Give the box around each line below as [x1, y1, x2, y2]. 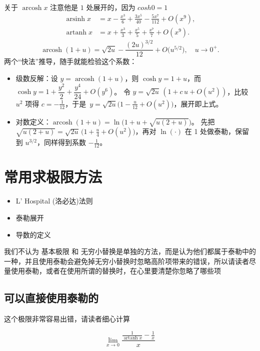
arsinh [66, 15, 85, 22]
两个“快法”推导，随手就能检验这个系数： [4, 56, 137, 66]
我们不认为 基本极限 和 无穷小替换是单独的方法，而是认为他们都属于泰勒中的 [4, 246, 256, 256]
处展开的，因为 [86, 2, 135, 12]
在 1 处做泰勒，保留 [184, 126, 249, 136]
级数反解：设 [15, 72, 58, 83]
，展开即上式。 [173, 98, 223, 108]
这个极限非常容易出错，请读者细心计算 [4, 313, 130, 324]
